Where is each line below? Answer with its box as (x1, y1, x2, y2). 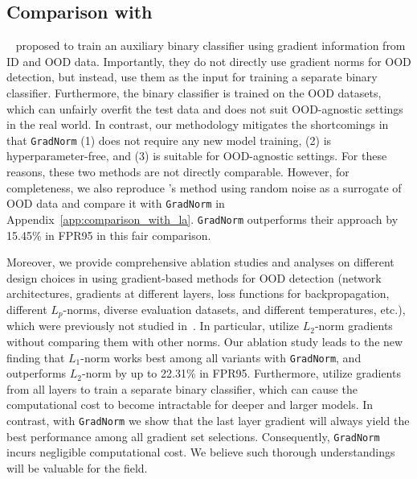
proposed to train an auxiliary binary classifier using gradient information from (15, 37, 406, 54)
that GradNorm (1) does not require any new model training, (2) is (6, 131, 332, 148)
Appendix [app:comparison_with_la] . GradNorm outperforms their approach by (6, 210, 399, 227)
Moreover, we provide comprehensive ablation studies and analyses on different (6, 254, 395, 270)
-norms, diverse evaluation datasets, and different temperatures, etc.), (63, 300, 406, 317)
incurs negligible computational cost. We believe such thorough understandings (6, 444, 395, 460)
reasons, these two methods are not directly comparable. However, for (6, 163, 350, 180)
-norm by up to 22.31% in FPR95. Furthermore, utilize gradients (81, 365, 401, 382)
